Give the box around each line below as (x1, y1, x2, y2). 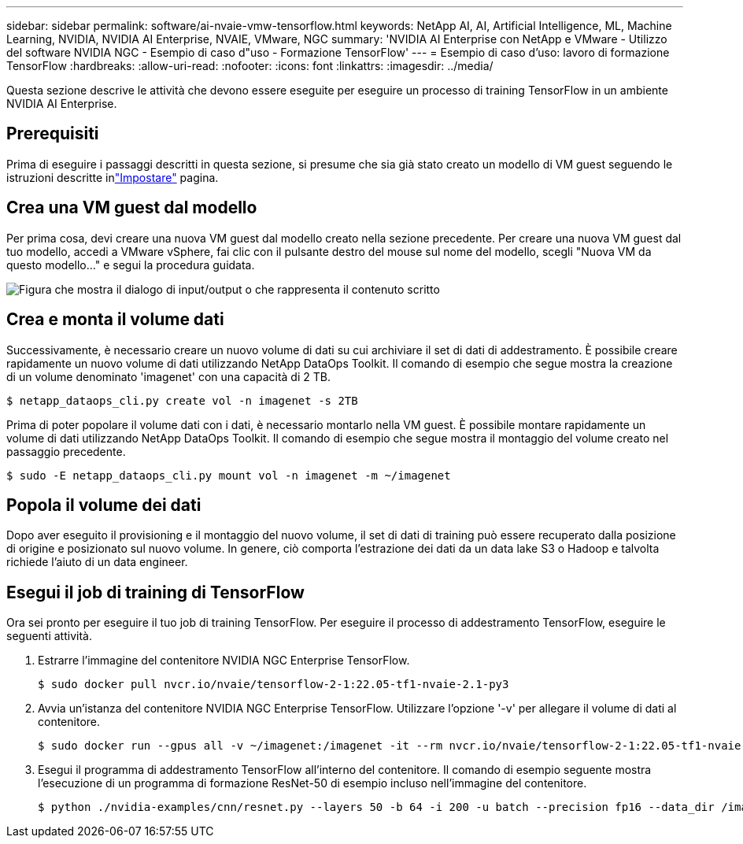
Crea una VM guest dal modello (6, 198, 257, 218)
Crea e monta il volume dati (6, 309, 224, 330)
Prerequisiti (6, 124, 99, 144)
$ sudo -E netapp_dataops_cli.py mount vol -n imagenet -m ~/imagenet (6, 468, 451, 482)
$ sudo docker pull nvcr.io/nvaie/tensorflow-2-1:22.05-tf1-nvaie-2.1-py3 (38, 678, 509, 691)
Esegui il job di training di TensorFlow (6, 582, 305, 602)
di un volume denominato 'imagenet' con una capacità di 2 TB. (6, 369, 331, 383)
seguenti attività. (6, 629, 92, 643)
